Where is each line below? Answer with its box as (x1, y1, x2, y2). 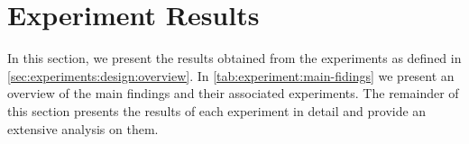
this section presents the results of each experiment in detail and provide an (7, 101, 427, 120)
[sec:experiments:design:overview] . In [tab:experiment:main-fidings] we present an (7, 66, 455, 85)
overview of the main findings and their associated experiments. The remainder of (7, 84, 459, 103)
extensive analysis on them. (7, 119, 159, 138)
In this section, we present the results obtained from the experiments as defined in (7, 49, 462, 67)
